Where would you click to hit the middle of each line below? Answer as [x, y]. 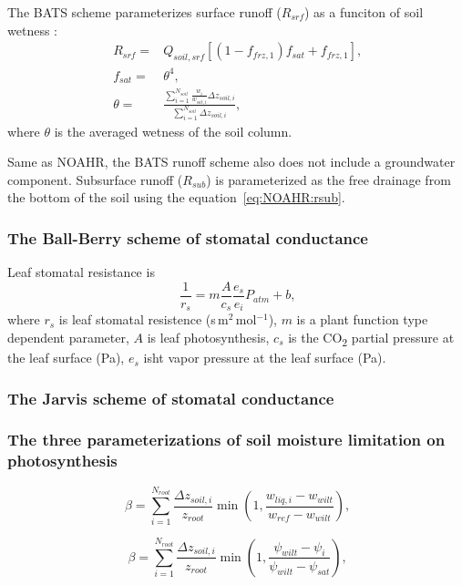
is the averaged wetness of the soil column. [173, 131]
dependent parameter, [68, 337]
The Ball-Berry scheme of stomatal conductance [188, 238]
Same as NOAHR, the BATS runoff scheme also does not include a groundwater [231, 162]
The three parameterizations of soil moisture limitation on [226, 440]
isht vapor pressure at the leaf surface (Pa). [265, 358]
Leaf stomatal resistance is [81, 272]
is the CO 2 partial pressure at [371, 339]
